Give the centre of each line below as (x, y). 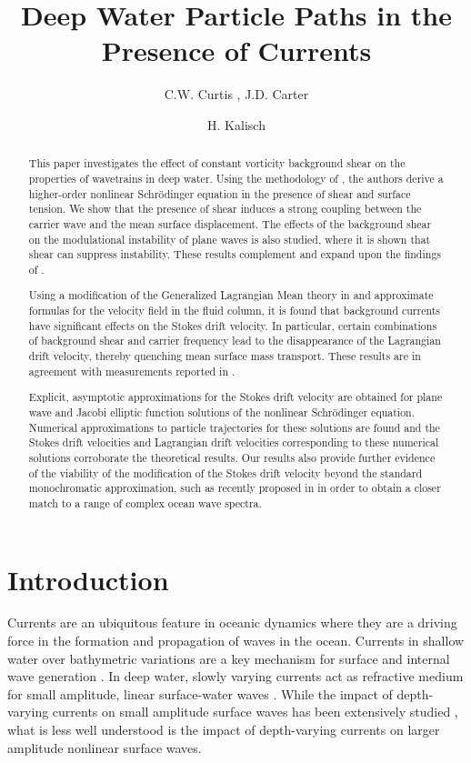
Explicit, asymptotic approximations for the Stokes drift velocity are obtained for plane (235, 397)
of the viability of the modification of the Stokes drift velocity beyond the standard (225, 472)
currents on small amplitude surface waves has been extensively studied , (255, 712)
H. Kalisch (236, 124)
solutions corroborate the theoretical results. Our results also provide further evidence (232, 457)
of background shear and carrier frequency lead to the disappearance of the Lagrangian (235, 341)
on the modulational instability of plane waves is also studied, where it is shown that (230, 239)
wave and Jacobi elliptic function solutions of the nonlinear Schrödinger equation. (222, 412)
